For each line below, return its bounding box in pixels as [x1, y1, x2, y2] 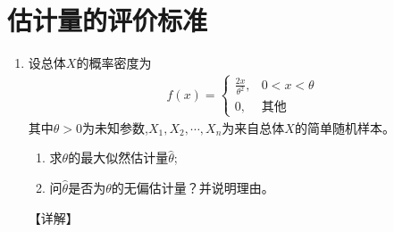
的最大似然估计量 [68, 148, 169, 167]
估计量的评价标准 [7, 2, 208, 38]
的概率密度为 [76, 54, 152, 72]
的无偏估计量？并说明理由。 [111, 178, 274, 196]
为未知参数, [82, 118, 148, 137]
